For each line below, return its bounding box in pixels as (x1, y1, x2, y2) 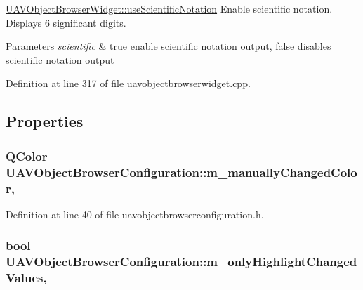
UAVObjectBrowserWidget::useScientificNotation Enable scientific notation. (6, 1, 333, 15)
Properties (6, 110, 84, 132)
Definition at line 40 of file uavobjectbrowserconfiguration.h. (6, 206, 264, 221)
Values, (6, 269, 47, 286)
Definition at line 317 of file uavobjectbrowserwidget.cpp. (6, 76, 251, 91)
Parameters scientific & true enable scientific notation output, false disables (6, 39, 331, 53)
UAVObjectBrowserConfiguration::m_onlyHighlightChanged (6, 253, 357, 270)
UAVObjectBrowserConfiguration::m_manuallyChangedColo (6, 163, 357, 180)
